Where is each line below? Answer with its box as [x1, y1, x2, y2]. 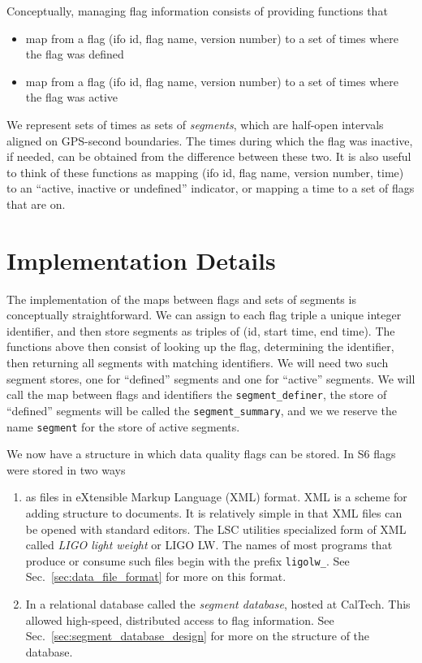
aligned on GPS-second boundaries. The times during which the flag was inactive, [6, 132, 413, 149]
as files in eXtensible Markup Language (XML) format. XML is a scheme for [25, 488, 407, 505]
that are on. [6, 195, 66, 212]
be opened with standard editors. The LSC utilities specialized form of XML [25, 520, 407, 537]
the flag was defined [25, 45, 124, 63]
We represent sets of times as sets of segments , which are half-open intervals [6, 115, 384, 132]
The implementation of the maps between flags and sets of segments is [6, 290, 356, 307]
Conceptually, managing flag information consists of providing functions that [6, 2, 388, 19]
